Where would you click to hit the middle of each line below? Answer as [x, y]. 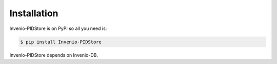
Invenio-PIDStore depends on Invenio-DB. [54, 55]
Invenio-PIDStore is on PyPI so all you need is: [58, 28]
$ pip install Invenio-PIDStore [61, 42]
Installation [34, 13]
